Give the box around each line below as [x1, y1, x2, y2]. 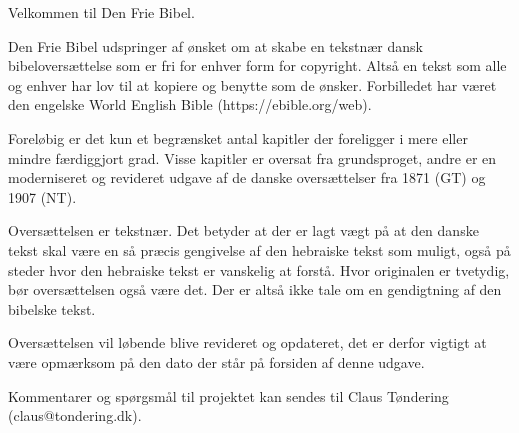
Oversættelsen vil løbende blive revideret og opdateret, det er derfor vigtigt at [8, 332, 487, 353]
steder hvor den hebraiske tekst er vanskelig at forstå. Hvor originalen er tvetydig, [8, 259, 510, 280]
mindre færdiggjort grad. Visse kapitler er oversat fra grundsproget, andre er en [8, 147, 497, 168]
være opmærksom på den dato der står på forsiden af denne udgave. [8, 351, 425, 372]
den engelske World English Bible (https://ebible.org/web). [8, 94, 372, 115]
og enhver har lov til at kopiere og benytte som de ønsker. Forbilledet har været [8, 74, 497, 95]
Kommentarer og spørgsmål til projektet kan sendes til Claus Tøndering [8, 385, 449, 406]
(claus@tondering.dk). [8, 405, 142, 426]
